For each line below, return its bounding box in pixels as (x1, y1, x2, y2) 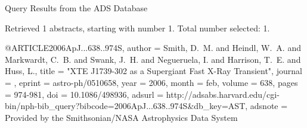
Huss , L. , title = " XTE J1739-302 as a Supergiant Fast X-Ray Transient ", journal (5, 65, 302, 77)
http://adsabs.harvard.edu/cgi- (166, 88, 280, 100)
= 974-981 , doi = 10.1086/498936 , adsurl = (5, 88, 164, 100)
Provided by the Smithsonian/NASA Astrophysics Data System (5, 111, 238, 123)
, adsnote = (245, 100, 288, 112)
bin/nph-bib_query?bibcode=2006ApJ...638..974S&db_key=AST (5, 100, 246, 112)
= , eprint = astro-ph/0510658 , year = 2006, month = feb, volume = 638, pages (5, 76, 298, 88)
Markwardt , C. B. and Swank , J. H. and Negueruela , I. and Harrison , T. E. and (5, 53, 301, 65)
